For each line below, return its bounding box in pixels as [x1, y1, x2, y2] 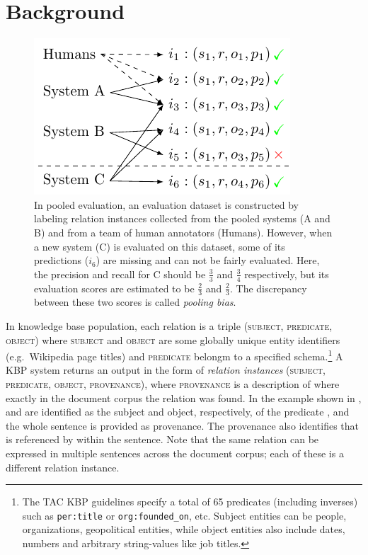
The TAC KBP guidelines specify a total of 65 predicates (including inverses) [22, 494, 358, 509]
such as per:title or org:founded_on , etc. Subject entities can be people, [22, 508, 347, 522]
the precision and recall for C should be [34, 266, 206, 281]
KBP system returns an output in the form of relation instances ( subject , [6, 362, 326, 377]
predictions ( [34, 253, 89, 268]
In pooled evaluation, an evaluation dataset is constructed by [34, 197, 299, 212]
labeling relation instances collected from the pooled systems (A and [34, 211, 330, 226]
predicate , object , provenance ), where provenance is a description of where [6, 376, 340, 391]
